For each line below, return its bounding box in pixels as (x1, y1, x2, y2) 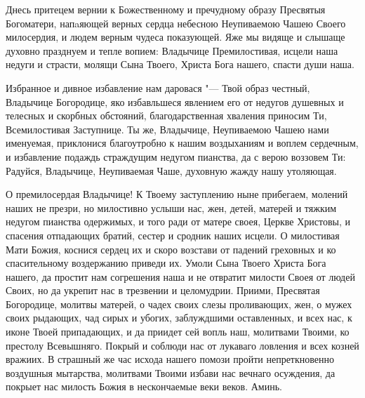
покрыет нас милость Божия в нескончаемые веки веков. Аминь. (6, 379, 282, 394)
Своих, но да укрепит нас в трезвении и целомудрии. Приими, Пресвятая (6, 283, 320, 298)
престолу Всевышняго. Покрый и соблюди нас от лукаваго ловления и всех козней (6, 338, 359, 352)
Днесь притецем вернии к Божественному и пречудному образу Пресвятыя (6, 2, 326, 16)
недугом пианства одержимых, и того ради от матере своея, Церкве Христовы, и (6, 214, 351, 229)
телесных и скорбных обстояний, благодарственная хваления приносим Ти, (6, 108, 327, 123)
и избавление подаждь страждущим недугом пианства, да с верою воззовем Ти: (6, 149, 346, 164)
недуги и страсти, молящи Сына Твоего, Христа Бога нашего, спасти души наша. (6, 57, 354, 72)
